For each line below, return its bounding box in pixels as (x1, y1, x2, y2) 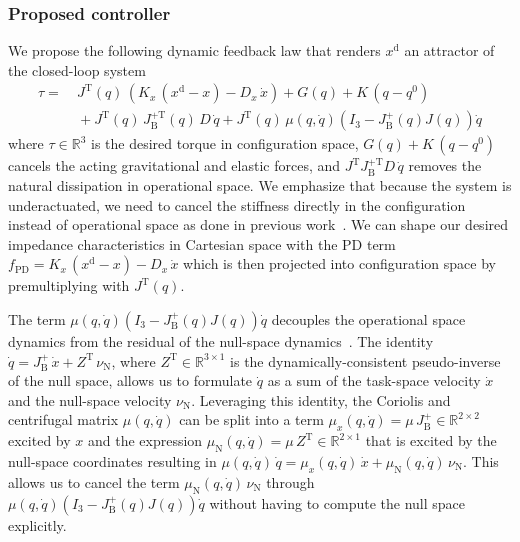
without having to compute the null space (209, 492, 466, 513)
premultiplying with (8, 275, 130, 296)
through (266, 471, 315, 492)
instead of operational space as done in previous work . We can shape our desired (8, 214, 509, 235)
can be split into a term (179, 409, 324, 430)
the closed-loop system (8, 59, 146, 80)
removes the (408, 155, 482, 176)
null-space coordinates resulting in (8, 451, 217, 471)
